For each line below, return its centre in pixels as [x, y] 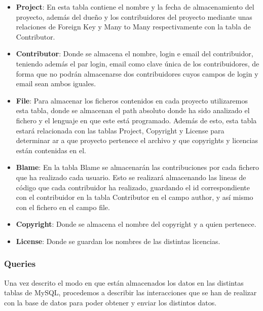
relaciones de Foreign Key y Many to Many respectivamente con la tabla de [133, 27]
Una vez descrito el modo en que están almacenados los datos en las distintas [124, 282]
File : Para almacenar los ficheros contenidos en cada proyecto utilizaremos [132, 100]
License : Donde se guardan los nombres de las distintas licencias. [118, 241]
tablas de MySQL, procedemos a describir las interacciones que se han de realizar [130, 292]
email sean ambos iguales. [56, 83]
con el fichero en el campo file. [63, 207]
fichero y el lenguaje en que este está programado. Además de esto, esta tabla [136, 120]
